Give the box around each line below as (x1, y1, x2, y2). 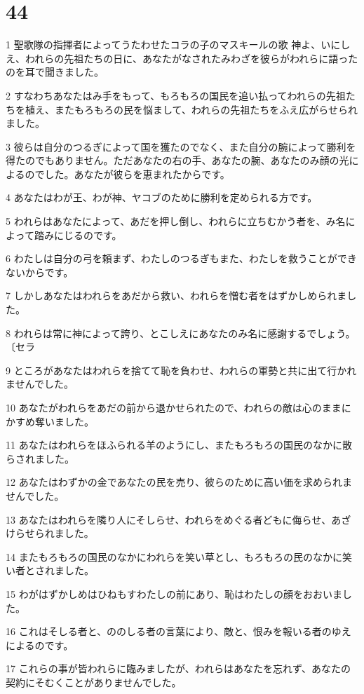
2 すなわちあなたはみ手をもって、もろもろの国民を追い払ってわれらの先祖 (6, 88, 346, 102)
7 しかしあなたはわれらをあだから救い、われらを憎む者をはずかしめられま (6, 288, 347, 303)
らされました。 (6, 451, 74, 465)
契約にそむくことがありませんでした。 (6, 674, 182, 689)
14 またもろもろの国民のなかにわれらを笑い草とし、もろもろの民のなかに (6, 549, 342, 564)
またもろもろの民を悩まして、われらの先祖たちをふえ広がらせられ (54, 102, 358, 116)
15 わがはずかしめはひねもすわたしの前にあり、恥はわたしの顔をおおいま (6, 586, 343, 601)
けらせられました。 (6, 526, 94, 540)
